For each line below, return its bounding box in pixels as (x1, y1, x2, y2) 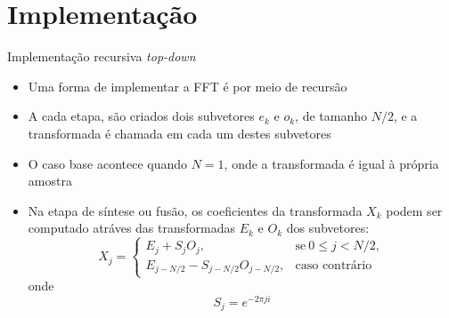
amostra (28, 171, 72, 190)
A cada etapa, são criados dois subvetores (28, 107, 255, 125)
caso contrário (295, 258, 372, 272)
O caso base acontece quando (28, 154, 188, 172)
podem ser (386, 201, 443, 219)
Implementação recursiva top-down (7, 47, 196, 66)
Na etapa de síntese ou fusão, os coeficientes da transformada (28, 201, 363, 219)
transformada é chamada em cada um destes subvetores (28, 123, 331, 142)
